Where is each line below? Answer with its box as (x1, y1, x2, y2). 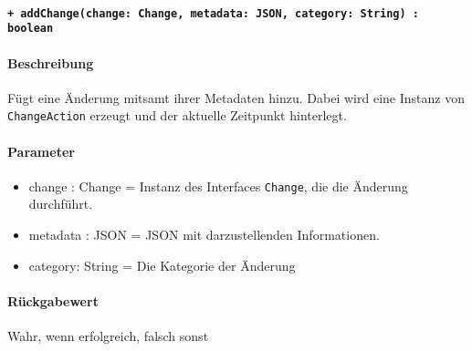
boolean (7, 22, 54, 36)
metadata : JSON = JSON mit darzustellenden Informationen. (28, 225, 380, 243)
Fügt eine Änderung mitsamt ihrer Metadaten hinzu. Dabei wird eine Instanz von (7, 88, 465, 107)
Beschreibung (7, 53, 94, 72)
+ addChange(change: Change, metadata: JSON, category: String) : (7, 6, 420, 20)
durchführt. (28, 194, 93, 213)
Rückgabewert (7, 291, 99, 310)
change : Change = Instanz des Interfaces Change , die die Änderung (28, 176, 408, 195)
